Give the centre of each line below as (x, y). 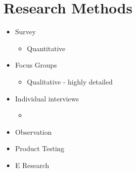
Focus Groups (36, 65)
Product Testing (40, 148)
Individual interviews (47, 98)
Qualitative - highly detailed (70, 81)
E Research (32, 165)
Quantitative (46, 48)
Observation (33, 131)
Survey (25, 32)
